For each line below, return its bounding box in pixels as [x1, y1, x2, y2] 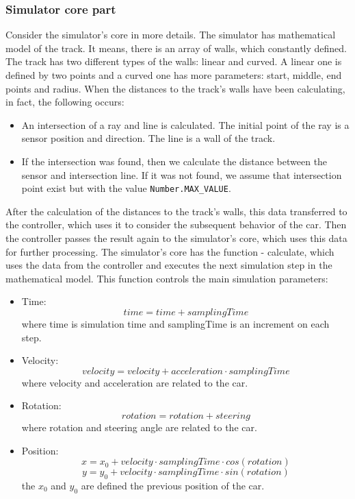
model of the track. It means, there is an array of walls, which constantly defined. [5, 40, 347, 55]
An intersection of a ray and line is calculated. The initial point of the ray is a [21, 117, 350, 132]
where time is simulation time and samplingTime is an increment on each [21, 316, 330, 330]
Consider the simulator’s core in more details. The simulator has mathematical [5, 27, 336, 42]
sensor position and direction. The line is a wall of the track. [21, 131, 276, 145]
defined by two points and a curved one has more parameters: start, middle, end [5, 68, 342, 82]
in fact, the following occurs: [5, 95, 124, 109]
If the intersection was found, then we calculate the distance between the [21, 154, 328, 168]
